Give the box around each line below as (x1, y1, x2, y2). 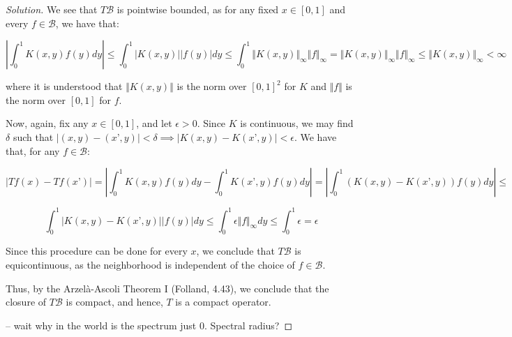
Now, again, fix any (6, 116, 89, 130)
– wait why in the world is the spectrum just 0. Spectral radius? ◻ (6, 317, 293, 332)
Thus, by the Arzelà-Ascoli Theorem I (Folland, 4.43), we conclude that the (6, 280, 329, 295)
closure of (6, 294, 47, 309)
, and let (136, 116, 172, 130)
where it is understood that (6, 79, 123, 93)
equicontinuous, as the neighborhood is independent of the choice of (6, 257, 295, 272)
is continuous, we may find (240, 116, 354, 130)
